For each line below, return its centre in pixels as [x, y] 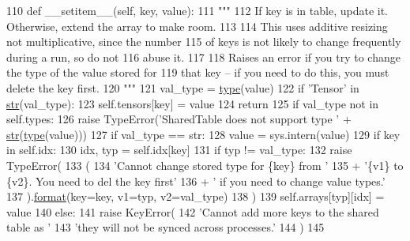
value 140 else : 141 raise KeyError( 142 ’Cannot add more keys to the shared [193, 211]
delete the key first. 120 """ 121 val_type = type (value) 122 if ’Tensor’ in [183, 87]
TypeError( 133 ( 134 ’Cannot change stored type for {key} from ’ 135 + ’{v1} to [205, 165]
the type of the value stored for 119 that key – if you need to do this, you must [198, 72]
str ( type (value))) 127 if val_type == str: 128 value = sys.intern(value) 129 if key [203, 134]
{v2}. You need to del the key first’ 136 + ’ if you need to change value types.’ [196, 181]
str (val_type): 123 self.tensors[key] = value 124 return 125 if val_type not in [193, 103]
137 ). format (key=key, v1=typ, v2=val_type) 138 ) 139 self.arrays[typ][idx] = [196, 196]
